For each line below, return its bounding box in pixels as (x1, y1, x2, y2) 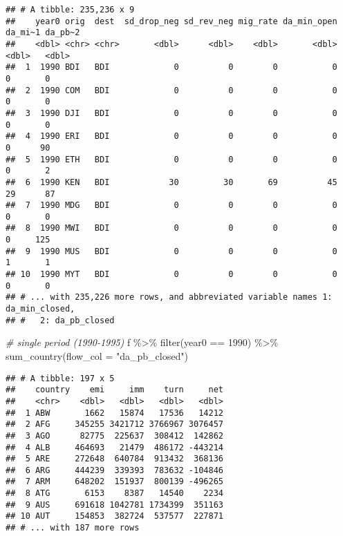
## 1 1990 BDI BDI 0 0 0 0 (6, 62, 337, 73)
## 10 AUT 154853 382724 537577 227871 (6, 511, 223, 521)
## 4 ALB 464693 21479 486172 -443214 (6, 442, 223, 452)
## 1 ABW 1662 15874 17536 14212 (6, 408, 223, 418)
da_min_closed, (6, 304, 75, 314)
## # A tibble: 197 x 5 (6, 373, 115, 383)
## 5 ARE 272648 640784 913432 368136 (6, 454, 223, 464)
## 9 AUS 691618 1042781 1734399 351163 (6, 499, 223, 510)
